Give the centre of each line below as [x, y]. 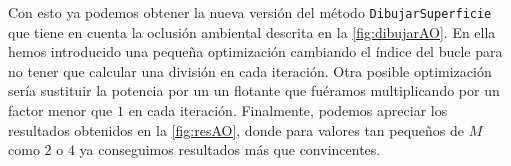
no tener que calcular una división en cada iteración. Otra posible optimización [250, 70]
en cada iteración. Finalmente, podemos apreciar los [288, 110]
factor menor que [60, 110]
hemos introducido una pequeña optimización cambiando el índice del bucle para [255, 51]
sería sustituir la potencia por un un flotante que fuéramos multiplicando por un [254, 90]
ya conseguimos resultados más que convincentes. [230, 149]
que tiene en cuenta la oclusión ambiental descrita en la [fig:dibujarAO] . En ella [252, 31]
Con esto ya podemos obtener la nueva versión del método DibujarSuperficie [250, 12]
